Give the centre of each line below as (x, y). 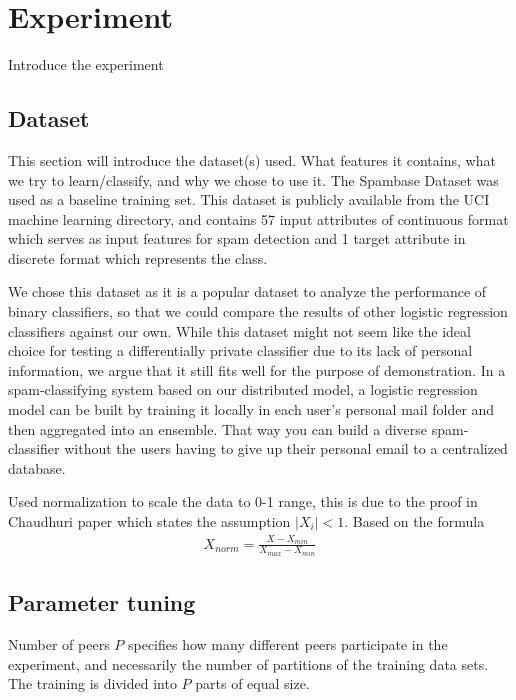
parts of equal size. (252, 683)
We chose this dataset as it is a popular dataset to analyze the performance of (247, 291)
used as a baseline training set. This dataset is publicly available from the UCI (249, 199)
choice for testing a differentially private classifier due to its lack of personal (240, 350)
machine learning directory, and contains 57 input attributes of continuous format (258, 218)
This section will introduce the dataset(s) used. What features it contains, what (252, 159)
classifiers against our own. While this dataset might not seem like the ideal (239, 330)
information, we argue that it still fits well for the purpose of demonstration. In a (257, 369)
